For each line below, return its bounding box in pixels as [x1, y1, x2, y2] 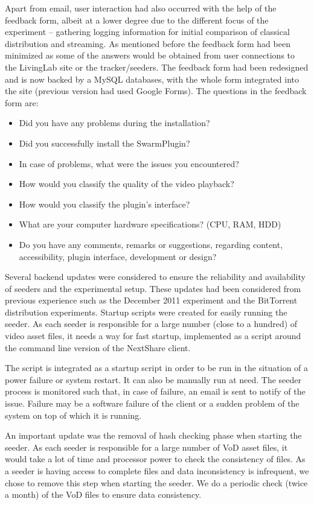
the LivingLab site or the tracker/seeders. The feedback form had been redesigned [5, 60, 309, 73]
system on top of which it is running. [5, 408, 142, 421]
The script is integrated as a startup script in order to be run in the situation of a [5, 361, 309, 374]
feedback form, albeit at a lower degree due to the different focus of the [5, 13, 269, 26]
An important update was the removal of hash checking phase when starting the [5, 429, 302, 442]
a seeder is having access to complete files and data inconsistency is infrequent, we [5, 465, 309, 477]
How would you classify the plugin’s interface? [19, 197, 190, 210]
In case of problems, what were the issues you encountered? [19, 157, 239, 170]
